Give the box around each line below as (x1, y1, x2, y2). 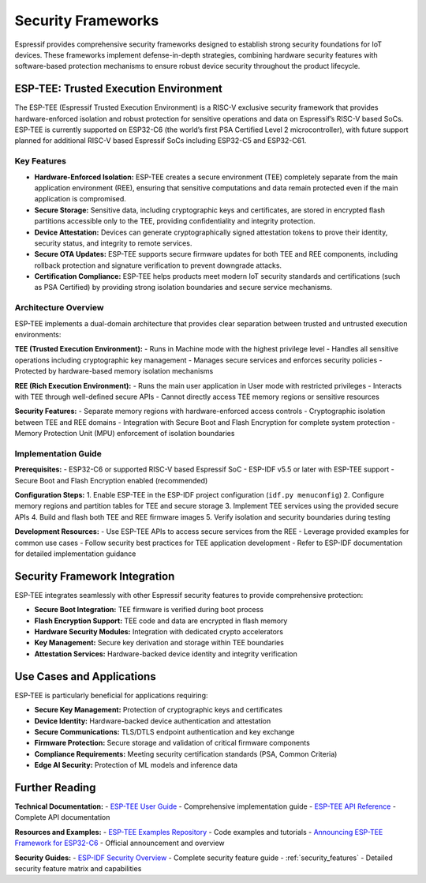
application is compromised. (34, 194, 126, 204)
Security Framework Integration (14, 569, 175, 583)
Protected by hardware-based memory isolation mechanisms (14, 366, 214, 376)
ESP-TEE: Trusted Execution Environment (14, 82, 222, 96)
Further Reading (14, 780, 96, 794)
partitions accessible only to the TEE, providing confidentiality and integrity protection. (34, 216, 316, 226)
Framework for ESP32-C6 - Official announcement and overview (14, 838, 225, 848)
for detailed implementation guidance (14, 549, 136, 558)
